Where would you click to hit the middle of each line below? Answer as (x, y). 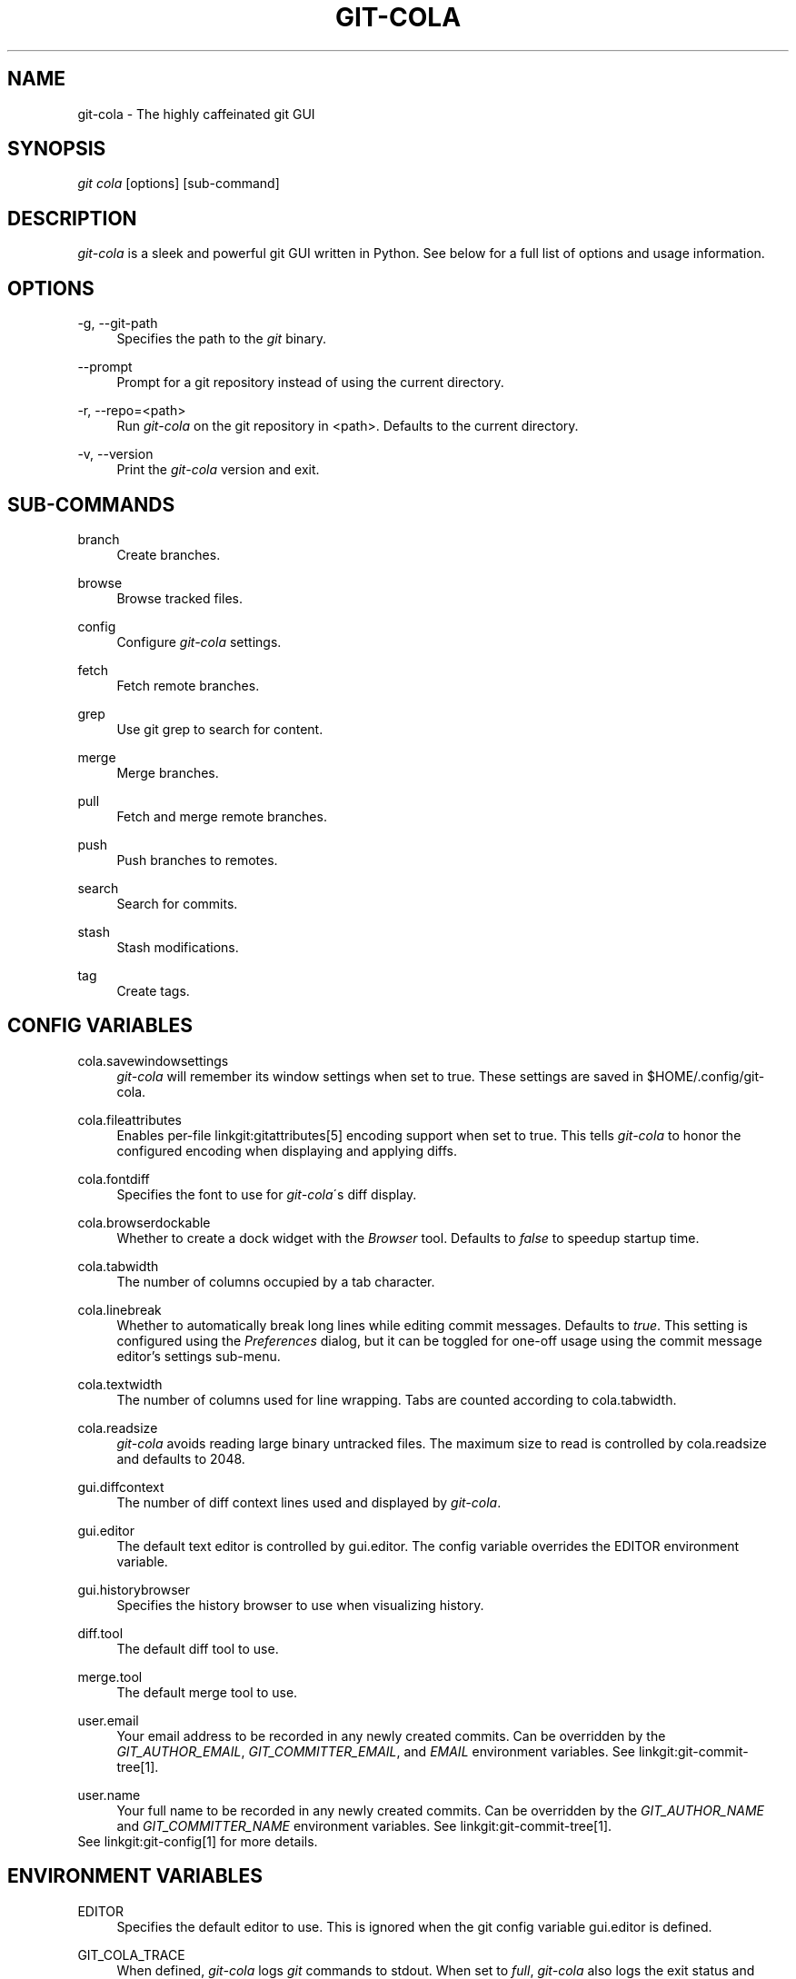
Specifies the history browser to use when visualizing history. (300, 1605)
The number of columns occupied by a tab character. (276, 1281)
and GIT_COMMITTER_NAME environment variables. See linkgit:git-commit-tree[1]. (364, 1825)
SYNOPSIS (57, 149)
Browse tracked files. (179, 598)
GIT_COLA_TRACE (131, 1954)
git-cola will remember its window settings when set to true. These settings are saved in (380, 1076)
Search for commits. (177, 903)
